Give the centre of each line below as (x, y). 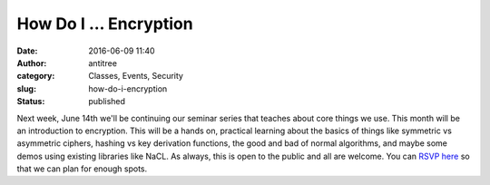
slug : (26, 88)
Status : (31, 102)
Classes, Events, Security (136, 76)
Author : (32, 63)
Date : (27, 51)
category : (36, 76)
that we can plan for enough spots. (82, 169)
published (107, 102)
